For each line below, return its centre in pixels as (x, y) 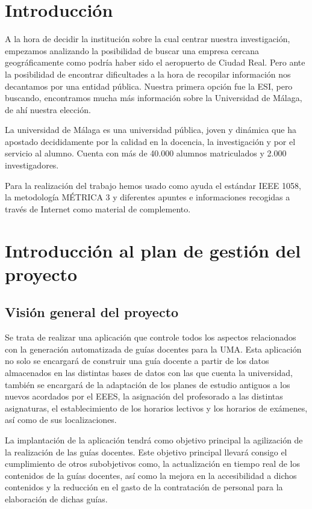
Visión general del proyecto (92, 312)
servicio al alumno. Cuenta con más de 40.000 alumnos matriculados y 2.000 (146, 153)
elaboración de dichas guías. (56, 498)
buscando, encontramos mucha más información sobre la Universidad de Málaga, (154, 98)
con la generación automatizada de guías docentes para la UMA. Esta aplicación (153, 349)
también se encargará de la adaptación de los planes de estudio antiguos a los (148, 384)
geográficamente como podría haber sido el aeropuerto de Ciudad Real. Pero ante (155, 62)
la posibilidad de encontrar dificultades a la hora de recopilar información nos (148, 74)
